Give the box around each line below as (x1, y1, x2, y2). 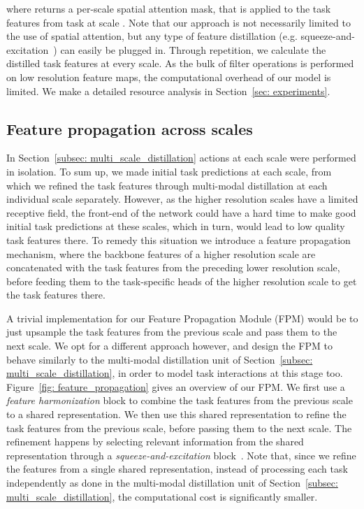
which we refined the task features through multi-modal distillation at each (6, 178, 328, 192)
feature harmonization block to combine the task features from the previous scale (6, 393, 353, 408)
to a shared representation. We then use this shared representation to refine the (6, 407, 347, 422)
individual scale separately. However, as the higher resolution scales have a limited (6, 192, 358, 206)
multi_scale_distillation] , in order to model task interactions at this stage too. (6, 366, 343, 380)
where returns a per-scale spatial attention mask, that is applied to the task (6, 1, 331, 15)
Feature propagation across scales (6, 117, 253, 139)
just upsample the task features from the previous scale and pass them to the (6, 324, 337, 339)
